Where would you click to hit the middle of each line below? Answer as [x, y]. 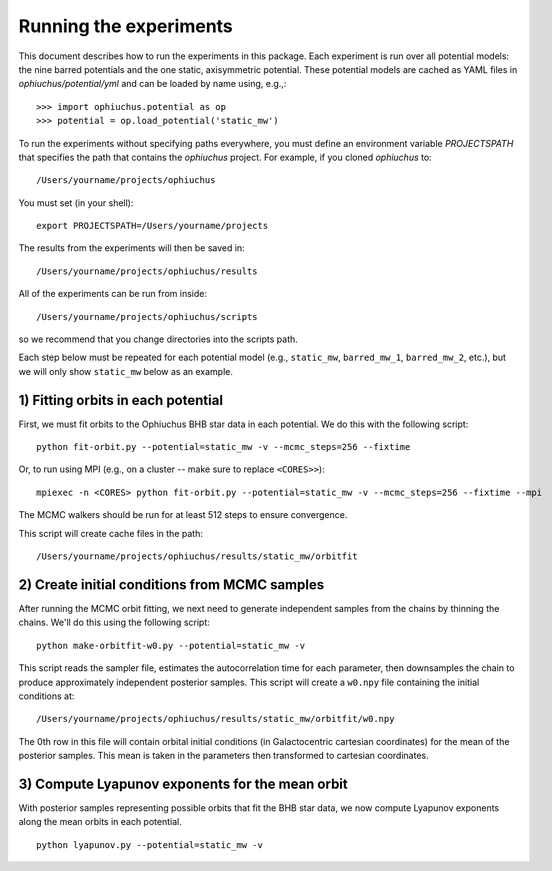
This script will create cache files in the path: [111, 533]
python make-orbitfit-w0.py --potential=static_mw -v [170, 645]
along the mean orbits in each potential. [100, 822]
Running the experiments [126, 26]
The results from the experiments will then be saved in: [131, 248]
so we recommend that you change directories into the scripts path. [158, 339]
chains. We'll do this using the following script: [114, 622]
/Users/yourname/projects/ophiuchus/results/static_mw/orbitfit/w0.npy [215, 719]
